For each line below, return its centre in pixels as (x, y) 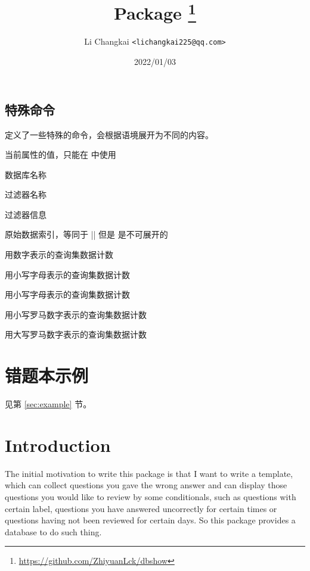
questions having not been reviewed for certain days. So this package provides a (150, 520)
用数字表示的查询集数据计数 (59, 255)
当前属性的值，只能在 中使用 (61, 155)
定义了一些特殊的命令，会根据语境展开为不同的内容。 (109, 134)
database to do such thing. (53, 531)
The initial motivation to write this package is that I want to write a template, (149, 473)
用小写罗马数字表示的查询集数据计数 (76, 314)
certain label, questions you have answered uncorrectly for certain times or (141, 508)
